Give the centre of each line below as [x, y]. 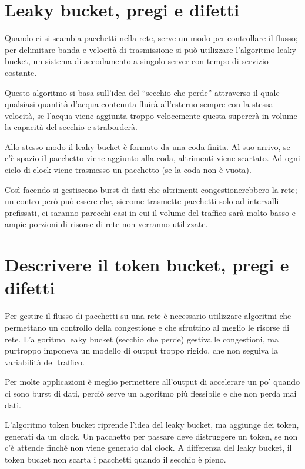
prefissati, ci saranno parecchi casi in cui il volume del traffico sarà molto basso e [150, 212]
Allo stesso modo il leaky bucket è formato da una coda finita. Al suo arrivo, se [148, 146]
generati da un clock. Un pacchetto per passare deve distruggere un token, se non [151, 436]
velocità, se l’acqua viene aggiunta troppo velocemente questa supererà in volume [151, 115]
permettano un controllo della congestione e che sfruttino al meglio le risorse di [147, 327]
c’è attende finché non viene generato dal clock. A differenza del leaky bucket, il [148, 448]
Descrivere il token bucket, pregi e [147, 265]
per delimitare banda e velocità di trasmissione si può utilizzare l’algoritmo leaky [150, 49]
